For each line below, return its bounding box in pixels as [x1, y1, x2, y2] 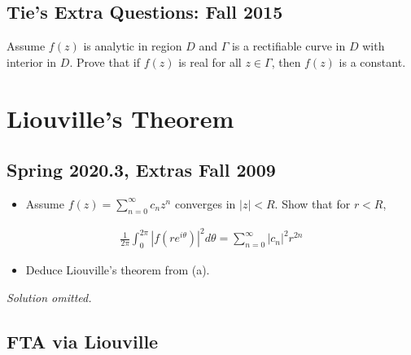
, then [271, 53, 301, 70]
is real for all [178, 53, 242, 70]
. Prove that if [69, 53, 140, 70]
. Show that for [274, 195, 351, 212]
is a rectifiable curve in [231, 37, 346, 55]
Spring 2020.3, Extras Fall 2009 [7, 157, 276, 182]
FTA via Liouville [7, 328, 159, 353]
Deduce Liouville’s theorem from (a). [25, 261, 210, 278]
